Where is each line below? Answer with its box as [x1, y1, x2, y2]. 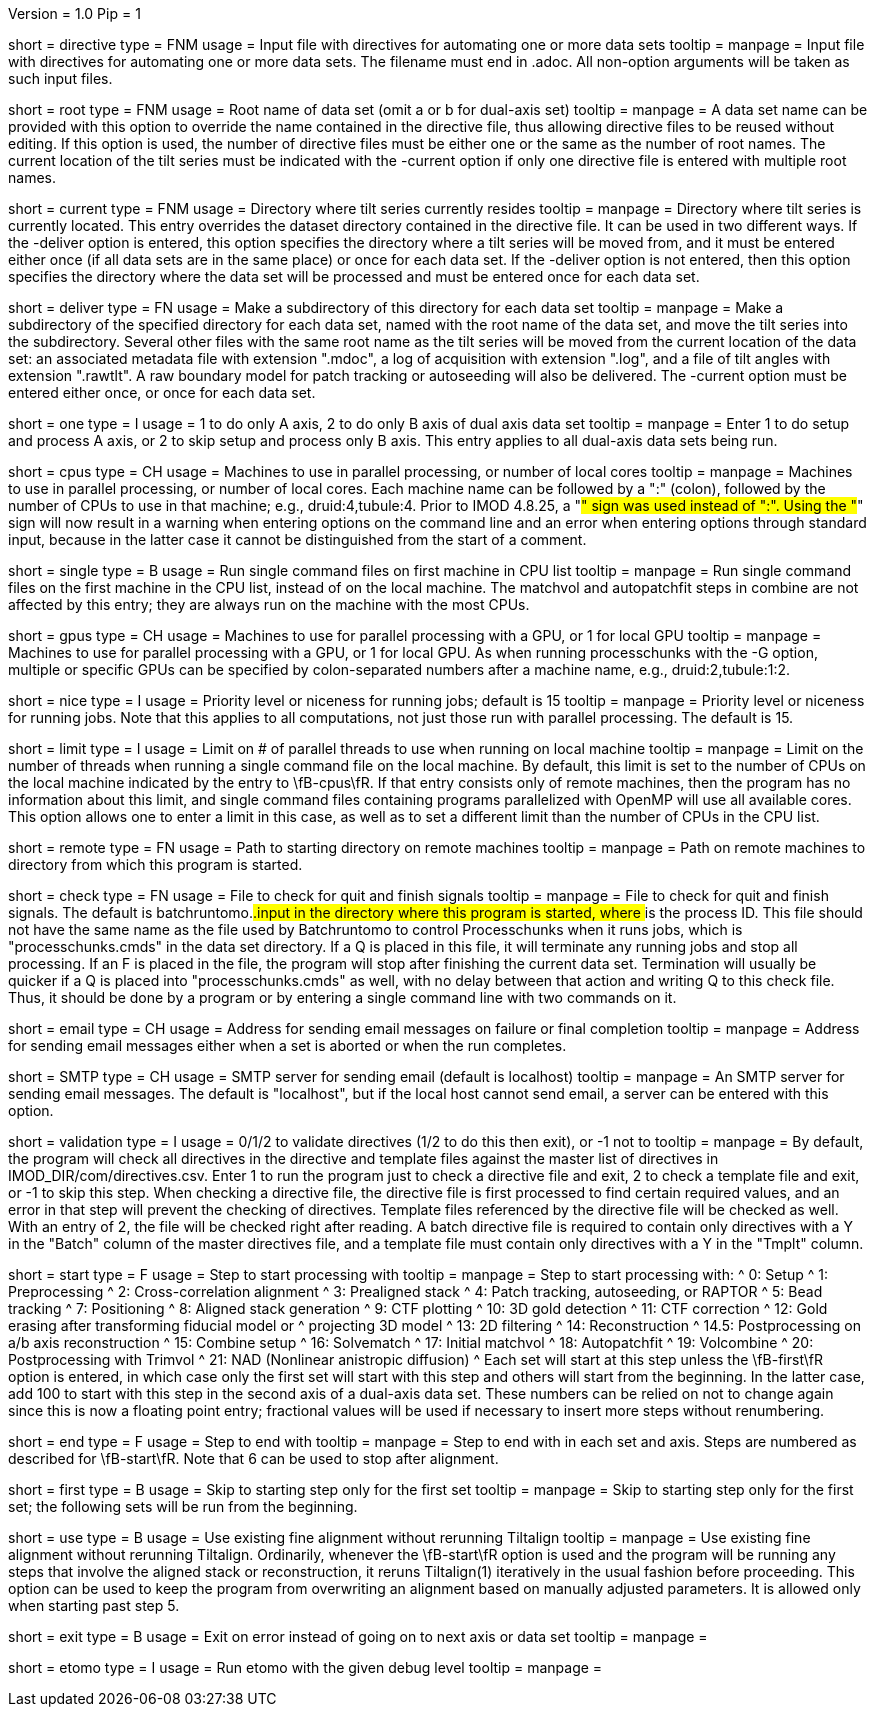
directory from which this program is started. [8, 856, 303, 873]
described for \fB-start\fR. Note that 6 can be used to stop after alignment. [8, 1450, 499, 1467]
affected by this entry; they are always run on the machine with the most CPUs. [8, 596, 530, 613]
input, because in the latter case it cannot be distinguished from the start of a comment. [8, 531, 587, 548]
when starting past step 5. [8, 1597, 180, 1614]
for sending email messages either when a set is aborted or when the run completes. [8, 1037, 567, 1054]
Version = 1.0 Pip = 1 [8, 5, 141, 22]
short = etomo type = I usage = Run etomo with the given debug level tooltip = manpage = [8, 1659, 603, 1676]
